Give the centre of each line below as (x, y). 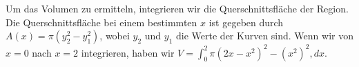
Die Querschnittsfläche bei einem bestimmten (101, 22)
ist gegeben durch (246, 22)
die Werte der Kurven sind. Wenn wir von (265, 36)
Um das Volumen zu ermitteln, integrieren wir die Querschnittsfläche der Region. (177, 8)
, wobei (115, 36)
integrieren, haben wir (128, 52)
